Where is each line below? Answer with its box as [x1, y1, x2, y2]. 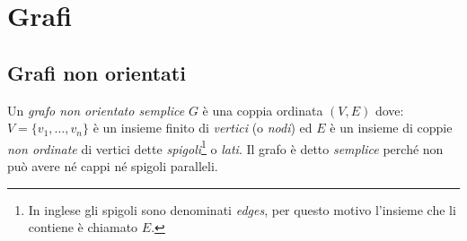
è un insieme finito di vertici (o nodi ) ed [93, 118, 313, 137]
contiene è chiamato [28, 218, 138, 237]
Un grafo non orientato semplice [7, 100, 185, 119]
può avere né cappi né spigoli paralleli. [7, 157, 218, 176]
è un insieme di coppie [330, 118, 453, 137]
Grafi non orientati [7, 58, 186, 86]
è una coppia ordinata [202, 100, 323, 119]
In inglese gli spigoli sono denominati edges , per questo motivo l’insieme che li [28, 200, 456, 219]
